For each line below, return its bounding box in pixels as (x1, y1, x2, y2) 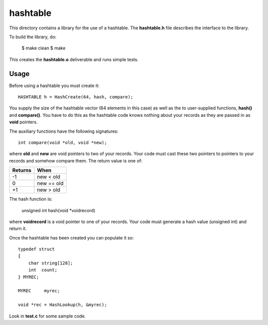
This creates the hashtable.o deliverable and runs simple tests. (9, 56, 139, 62)
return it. (9, 226, 27, 232)
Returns (12, 167, 32, 174)
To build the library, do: (9, 34, 57, 40)
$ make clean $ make (21, 45, 66, 51)
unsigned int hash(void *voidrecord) (21, 207, 96, 213)
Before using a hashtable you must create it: (9, 82, 100, 88)
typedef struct (18, 246, 55, 252)
